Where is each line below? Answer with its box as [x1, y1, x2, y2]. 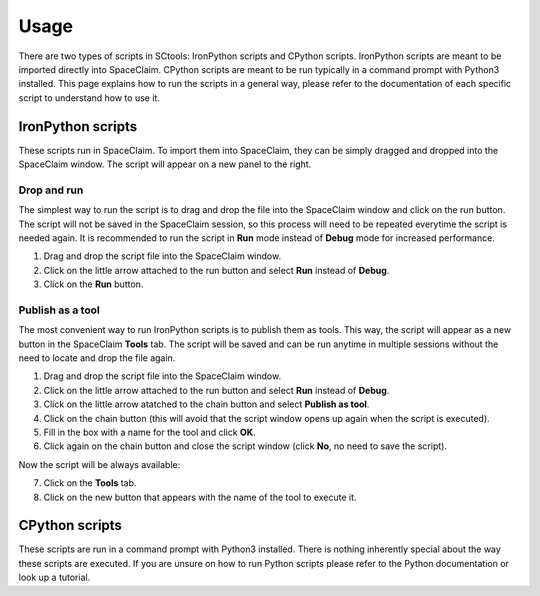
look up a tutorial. [18, 571, 91, 584]
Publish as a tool [18, 303, 100, 317]
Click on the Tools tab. [43, 477, 137, 489]
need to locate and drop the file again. [18, 352, 176, 364]
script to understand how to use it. [18, 91, 160, 104]
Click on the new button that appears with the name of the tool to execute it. [43, 491, 357, 503]
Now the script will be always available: [18, 458, 181, 470]
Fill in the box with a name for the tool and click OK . [43, 426, 256, 438]
